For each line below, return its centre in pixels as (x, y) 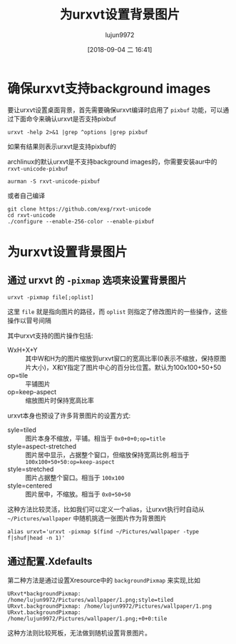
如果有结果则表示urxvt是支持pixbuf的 (62, 146)
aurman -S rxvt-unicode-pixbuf (54, 181)
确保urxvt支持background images (109, 88)
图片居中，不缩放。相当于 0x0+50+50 (78, 494)
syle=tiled (22, 430)
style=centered (30, 485)
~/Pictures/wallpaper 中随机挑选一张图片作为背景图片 (87, 518)
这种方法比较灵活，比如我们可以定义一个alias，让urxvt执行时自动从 (106, 509)
